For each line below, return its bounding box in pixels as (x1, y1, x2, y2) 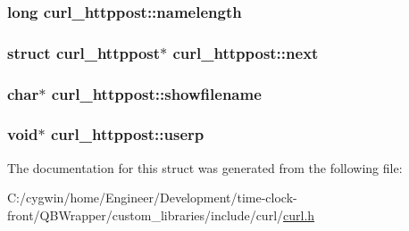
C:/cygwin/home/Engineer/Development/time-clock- (7, 188, 297, 207)
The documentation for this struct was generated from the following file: (7, 158, 403, 177)
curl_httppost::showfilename (51, 82, 262, 104)
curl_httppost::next (172, 41, 319, 63)
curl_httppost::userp (50, 123, 204, 145)
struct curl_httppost (7, 41, 161, 63)
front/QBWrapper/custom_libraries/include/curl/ (7, 205, 284, 224)
